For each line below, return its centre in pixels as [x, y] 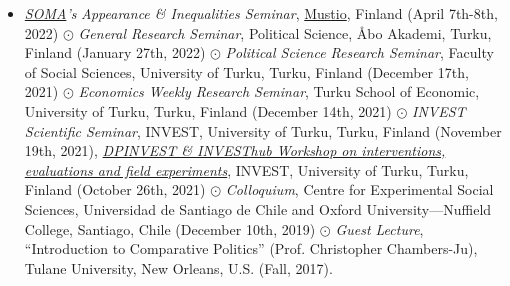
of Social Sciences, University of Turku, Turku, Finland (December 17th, [246, 71]
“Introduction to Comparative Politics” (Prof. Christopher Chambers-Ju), [251, 248]
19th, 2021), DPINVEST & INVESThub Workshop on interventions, [235, 150]
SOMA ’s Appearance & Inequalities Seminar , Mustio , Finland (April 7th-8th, [261, 13]
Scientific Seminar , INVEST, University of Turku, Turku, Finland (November [263, 130]
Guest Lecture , [379, 228]
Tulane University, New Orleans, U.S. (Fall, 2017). [178, 267]
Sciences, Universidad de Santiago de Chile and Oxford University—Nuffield [258, 208]
